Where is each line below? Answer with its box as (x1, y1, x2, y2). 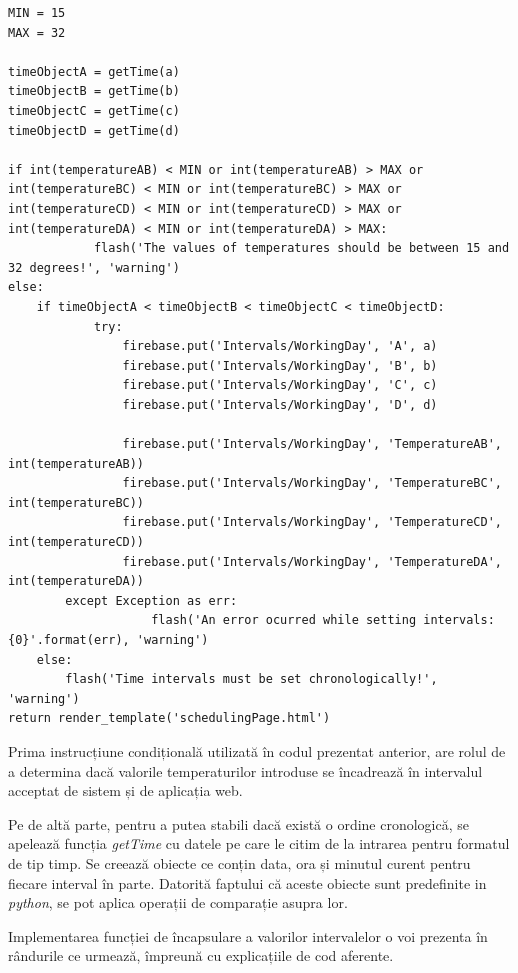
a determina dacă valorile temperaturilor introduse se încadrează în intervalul (8, 760, 483, 781)
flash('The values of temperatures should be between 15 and (93, 241, 510, 256)
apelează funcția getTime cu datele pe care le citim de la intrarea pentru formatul (8, 833, 510, 854)
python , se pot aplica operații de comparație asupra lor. (8, 892, 348, 913)
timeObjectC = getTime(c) (8, 103, 180, 118)
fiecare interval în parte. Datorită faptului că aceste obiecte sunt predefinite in (8, 872, 487, 893)
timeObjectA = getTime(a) (8, 64, 180, 79)
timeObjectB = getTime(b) (8, 84, 180, 99)
